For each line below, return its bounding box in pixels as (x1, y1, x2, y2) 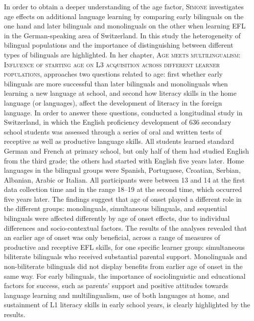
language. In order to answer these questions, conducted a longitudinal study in (4, 107, 243, 117)
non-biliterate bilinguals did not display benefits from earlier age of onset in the (4, 261, 243, 271)
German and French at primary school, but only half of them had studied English (4, 145, 249, 156)
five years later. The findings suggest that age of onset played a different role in (4, 193, 242, 204)
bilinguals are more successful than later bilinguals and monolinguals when (4, 78, 228, 88)
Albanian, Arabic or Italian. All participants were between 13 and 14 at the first (4, 174, 245, 185)
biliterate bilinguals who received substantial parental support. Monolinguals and (4, 251, 247, 262)
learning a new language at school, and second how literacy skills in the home (4, 88, 237, 98)
